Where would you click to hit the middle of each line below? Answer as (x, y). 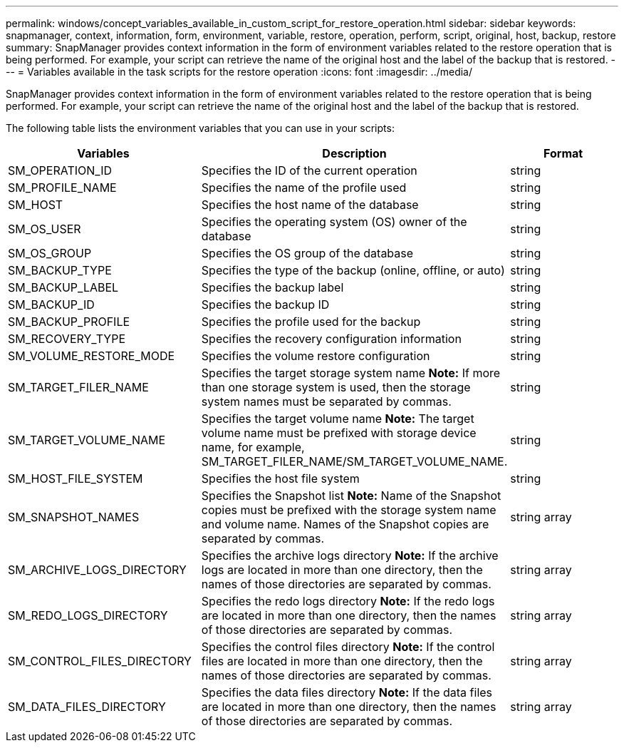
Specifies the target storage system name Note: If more (351, 373)
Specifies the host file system (280, 478)
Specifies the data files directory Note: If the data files (347, 692)
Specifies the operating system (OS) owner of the (334, 222)
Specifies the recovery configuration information (331, 339)
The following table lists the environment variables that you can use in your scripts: (200, 128)
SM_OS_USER (45, 229)
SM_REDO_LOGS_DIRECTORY (88, 615)
